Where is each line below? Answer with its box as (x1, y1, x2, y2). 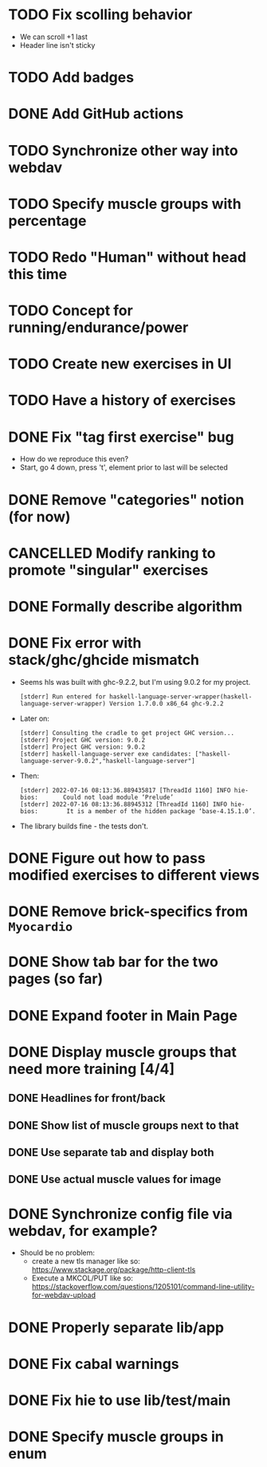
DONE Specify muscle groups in (8, 1428, 225, 1446)
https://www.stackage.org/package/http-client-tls (31, 1265, 196, 1275)
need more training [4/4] (8, 1060, 175, 1078)
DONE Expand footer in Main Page (8, 1006, 238, 1025)
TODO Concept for (8, 301, 133, 320)
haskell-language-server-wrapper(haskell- (108, 692, 253, 701)
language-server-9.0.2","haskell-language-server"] (19, 757, 195, 765)
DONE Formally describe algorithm (8, 597, 243, 616)
